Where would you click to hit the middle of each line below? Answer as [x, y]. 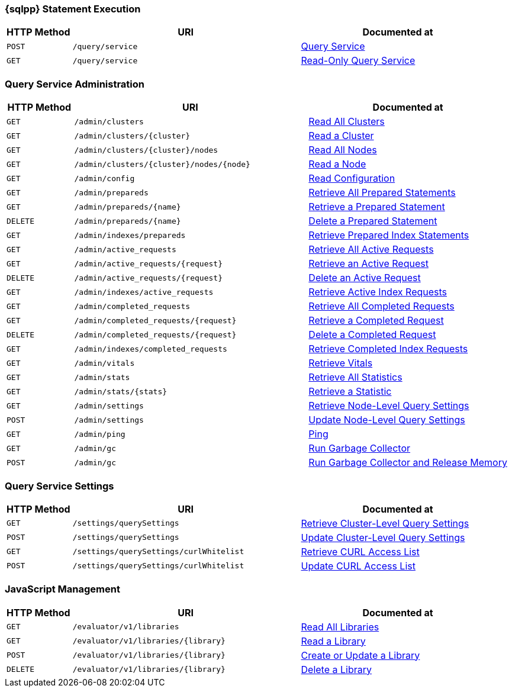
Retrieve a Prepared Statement [377, 207]
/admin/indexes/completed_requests [151, 349]
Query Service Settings [59, 486]
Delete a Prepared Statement [373, 221]
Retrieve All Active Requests [371, 250]
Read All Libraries [340, 627]
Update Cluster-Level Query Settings [383, 537]
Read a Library [333, 641]
